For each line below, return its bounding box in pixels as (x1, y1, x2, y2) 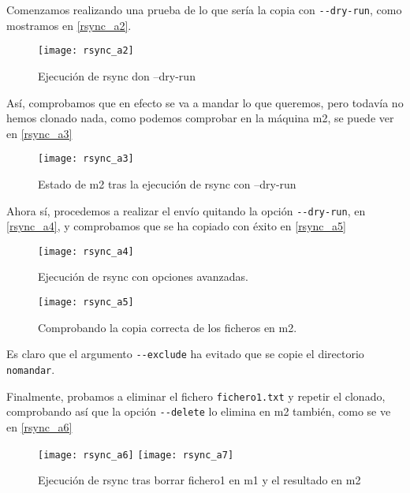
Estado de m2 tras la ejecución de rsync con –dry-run (38, 175, 296, 192)
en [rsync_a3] (6, 125, 73, 141)
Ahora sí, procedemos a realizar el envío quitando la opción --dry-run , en (6, 202, 366, 218)
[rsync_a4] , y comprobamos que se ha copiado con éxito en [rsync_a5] (6, 218, 346, 234)
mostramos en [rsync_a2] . (6, 17, 132, 33)
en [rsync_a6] (6, 418, 73, 435)
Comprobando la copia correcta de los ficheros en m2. (38, 319, 297, 335)
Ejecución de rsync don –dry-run (38, 67, 196, 84)
